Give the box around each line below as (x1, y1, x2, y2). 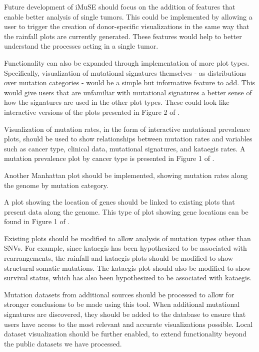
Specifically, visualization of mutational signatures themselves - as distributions (4, 67, 246, 78)
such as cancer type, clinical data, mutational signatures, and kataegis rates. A (4, 143, 245, 153)
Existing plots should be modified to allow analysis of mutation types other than (4, 233, 251, 243)
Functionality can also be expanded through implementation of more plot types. (4, 57, 249, 68)
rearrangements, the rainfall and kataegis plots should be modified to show (4, 253, 233, 263)
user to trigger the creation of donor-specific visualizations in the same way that (4, 21, 249, 32)
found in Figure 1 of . (4, 216, 70, 227)
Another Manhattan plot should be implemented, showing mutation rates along (4, 169, 248, 180)
